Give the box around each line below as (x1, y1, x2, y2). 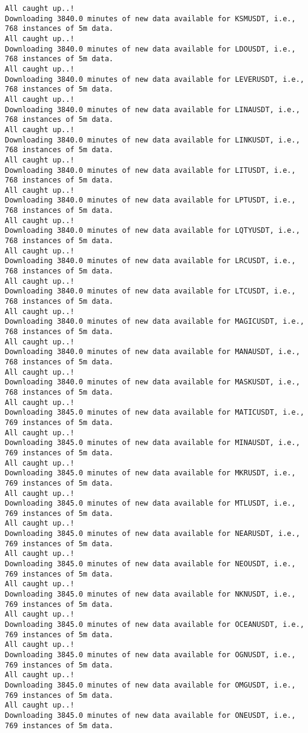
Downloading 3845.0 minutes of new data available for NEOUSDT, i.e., (5, 560, 296, 569)
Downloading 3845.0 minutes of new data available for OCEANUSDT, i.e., (5, 620, 304, 629)
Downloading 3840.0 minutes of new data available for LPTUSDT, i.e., (5, 196, 296, 205)
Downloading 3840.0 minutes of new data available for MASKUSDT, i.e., (5, 378, 300, 387)
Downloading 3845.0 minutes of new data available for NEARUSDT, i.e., (5, 529, 300, 538)
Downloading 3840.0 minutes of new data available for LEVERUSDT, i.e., (5, 75, 304, 84)
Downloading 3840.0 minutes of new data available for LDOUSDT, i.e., (5, 44, 296, 53)
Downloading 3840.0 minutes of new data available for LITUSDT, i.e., (5, 166, 296, 175)
